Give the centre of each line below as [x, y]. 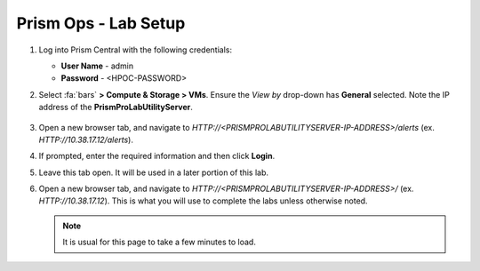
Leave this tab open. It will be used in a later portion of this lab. [154, 172]
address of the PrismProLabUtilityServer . [116, 108]
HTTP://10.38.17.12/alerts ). [86, 139]
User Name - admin [97, 66]
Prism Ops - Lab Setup [101, 23]
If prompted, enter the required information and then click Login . [157, 156]
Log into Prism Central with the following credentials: [136, 50]
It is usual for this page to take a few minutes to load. [160, 242]
